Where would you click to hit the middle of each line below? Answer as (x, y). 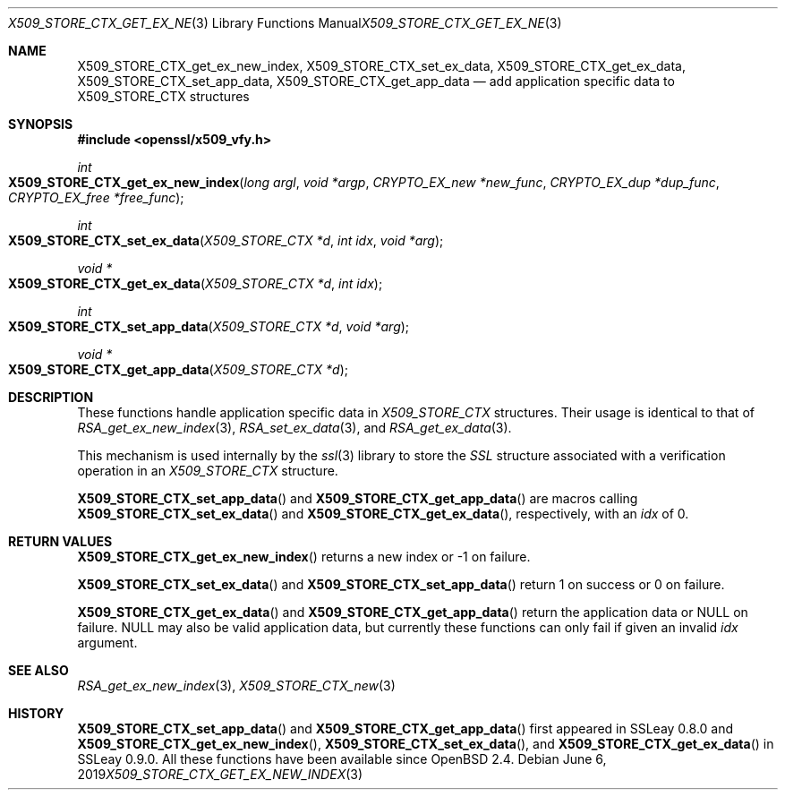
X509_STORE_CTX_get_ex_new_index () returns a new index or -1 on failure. (304, 557)
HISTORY (36, 713)
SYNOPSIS (41, 124)
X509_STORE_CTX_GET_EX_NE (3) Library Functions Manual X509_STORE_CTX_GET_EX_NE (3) (285, 23)
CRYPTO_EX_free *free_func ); (96, 197)
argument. (107, 643)
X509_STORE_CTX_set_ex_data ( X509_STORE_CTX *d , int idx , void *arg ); (226, 240)
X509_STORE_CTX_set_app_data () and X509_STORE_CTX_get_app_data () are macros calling (358, 498)
